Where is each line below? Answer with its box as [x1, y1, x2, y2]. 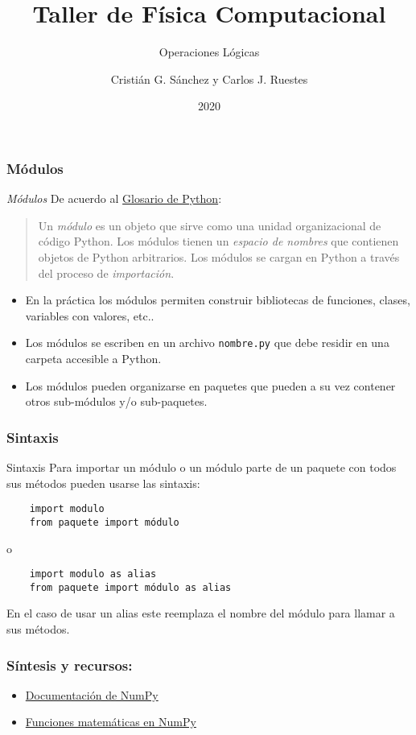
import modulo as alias [29, 568, 157, 580]
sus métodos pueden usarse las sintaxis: [6, 474, 200, 491]
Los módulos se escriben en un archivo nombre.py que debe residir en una [25, 334, 389, 351]
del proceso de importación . [38, 264, 175, 281]
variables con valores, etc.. [25, 307, 154, 324]
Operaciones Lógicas [159, 43, 260, 60]
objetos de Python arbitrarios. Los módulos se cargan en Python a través [38, 248, 400, 265]
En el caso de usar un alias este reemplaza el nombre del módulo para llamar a [6, 605, 395, 621]
